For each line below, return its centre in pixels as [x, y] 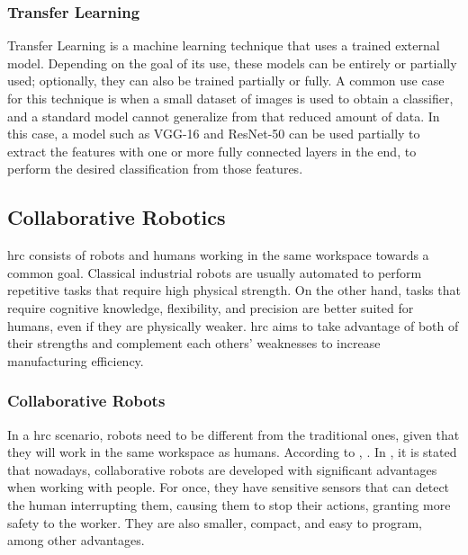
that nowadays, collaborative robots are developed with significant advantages [222, 469]
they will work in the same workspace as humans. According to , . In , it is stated [232, 452]
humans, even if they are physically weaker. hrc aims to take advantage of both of [233, 325]
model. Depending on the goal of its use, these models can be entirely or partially [232, 63]
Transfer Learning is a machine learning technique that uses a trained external [224, 45]
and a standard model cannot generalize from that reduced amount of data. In [224, 116]
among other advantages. [76, 540]
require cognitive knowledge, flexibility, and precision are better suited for [211, 307]
